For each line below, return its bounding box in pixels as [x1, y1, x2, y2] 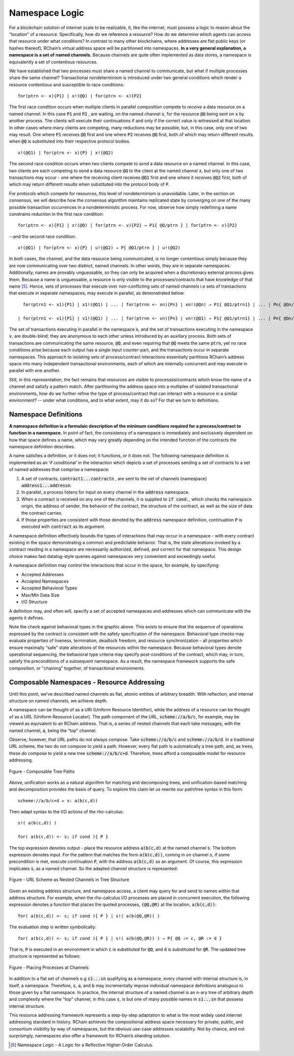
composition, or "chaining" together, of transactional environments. [9, 665, 145, 671]
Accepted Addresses [21, 571, 64, 577]
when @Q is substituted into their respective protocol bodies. [9, 138, 131, 145]
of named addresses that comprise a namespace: [9, 467, 110, 472]
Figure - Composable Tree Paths [9, 768, 75, 774]
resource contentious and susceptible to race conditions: [9, 82, 124, 88]
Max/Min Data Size [21, 592, 60, 598]
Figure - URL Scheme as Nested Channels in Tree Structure [9, 877, 129, 882]
